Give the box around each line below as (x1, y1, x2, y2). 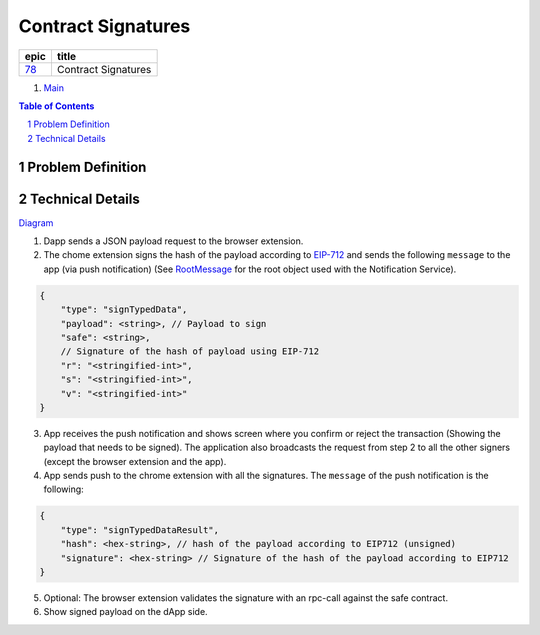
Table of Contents (18, 100, 95, 112)
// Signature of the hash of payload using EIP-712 (60, 346, 320, 357)
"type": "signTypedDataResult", (60, 524, 220, 535)
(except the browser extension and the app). (43, 455, 227, 467)
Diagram (18, 216, 54, 229)
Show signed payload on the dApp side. (43, 606, 209, 618)
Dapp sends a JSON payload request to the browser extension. (43, 235, 304, 247)
